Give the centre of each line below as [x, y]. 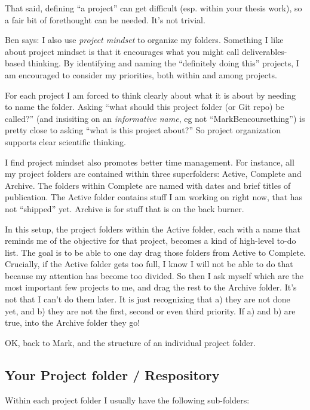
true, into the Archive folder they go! [73, 322]
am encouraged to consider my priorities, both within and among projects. [141, 74]
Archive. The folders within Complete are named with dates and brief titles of [148, 185]
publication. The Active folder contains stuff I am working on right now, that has [154, 197]
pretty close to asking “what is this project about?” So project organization [143, 130]
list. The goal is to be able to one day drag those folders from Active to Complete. [155, 252]
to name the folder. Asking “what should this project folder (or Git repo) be [145, 107]
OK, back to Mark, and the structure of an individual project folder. [130, 342]
